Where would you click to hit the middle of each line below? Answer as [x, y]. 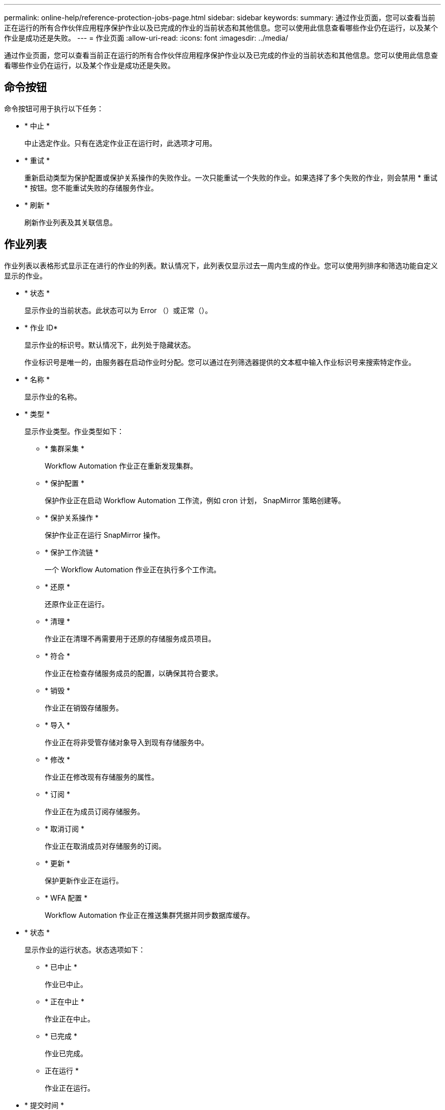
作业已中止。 [66, 984]
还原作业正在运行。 [77, 604]
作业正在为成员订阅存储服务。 [94, 811]
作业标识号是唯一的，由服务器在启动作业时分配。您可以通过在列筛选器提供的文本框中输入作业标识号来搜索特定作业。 [220, 362]
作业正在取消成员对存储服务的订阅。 [105, 846]
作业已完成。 [66, 1053]
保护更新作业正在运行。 [84, 880]
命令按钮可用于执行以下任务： [54, 108]
